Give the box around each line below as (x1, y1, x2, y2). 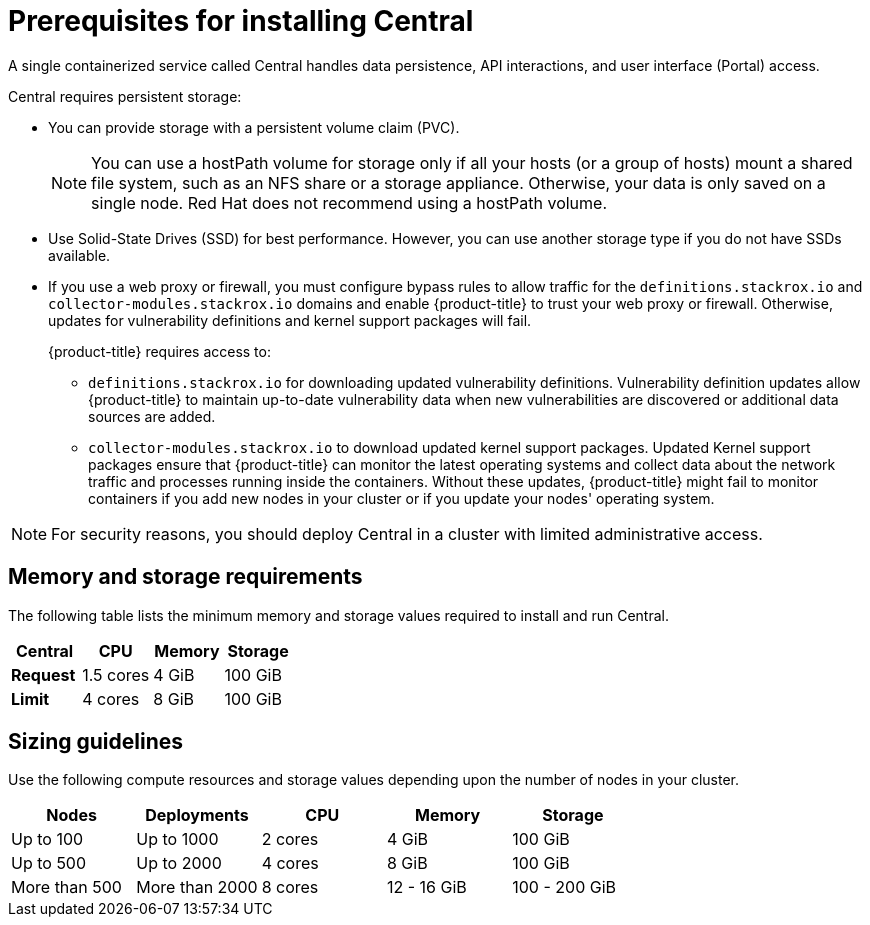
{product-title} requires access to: (48, 342, 271, 360)
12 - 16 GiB (386, 877, 467, 898)
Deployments (145, 805, 249, 826)
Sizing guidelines (8, 729, 183, 755)
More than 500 (11, 877, 122, 898)
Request (11, 664, 76, 685)
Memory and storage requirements (8, 564, 363, 590)
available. (48, 246, 111, 264)
